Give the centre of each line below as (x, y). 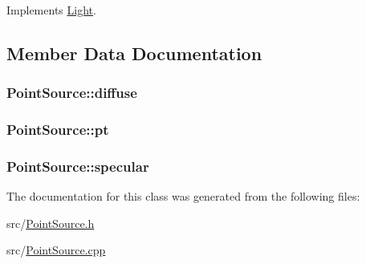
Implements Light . (51, 10)
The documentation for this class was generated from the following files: (183, 196)
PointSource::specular (78, 166)
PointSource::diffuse (72, 93)
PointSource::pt (58, 130)
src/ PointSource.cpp (56, 250)
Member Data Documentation (134, 53)
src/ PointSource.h (51, 223)
